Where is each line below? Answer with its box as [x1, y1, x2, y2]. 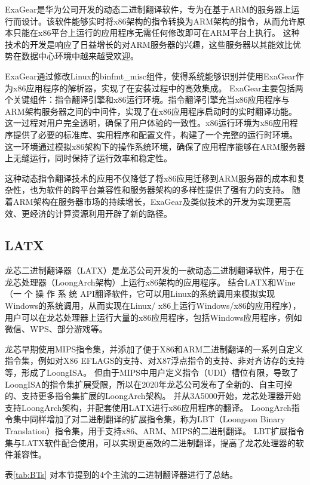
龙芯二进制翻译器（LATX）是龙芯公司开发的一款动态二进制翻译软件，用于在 [5, 264, 304, 277]
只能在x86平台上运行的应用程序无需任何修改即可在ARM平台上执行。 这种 [13, 26, 300, 39]
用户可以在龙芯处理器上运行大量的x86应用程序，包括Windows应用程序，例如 [5, 311, 302, 323]
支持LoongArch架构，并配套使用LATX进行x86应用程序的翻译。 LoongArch [5, 401, 291, 413]
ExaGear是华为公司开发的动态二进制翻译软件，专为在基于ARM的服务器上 [5, 3, 291, 15]
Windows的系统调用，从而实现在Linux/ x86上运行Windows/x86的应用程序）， [5, 299, 301, 312]
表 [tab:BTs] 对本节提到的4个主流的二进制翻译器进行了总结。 [5, 468, 238, 480]
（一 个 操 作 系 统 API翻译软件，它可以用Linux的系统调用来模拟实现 [5, 287, 275, 300]
